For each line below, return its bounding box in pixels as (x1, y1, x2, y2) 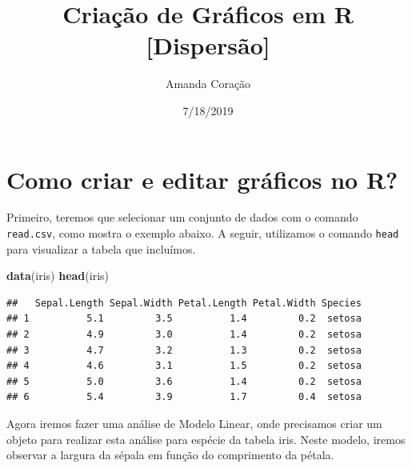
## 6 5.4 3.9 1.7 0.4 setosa (6, 391, 362, 403)
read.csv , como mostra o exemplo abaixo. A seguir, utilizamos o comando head (6, 225, 399, 242)
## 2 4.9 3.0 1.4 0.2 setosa (6, 329, 362, 341)
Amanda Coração (165, 75, 251, 92)
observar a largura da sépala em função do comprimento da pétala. (6, 446, 334, 463)
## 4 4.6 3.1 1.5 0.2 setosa (6, 360, 362, 372)
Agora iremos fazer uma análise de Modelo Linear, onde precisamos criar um (6, 415, 382, 432)
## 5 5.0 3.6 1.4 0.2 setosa (6, 375, 362, 387)
